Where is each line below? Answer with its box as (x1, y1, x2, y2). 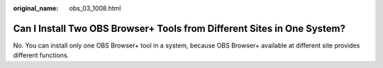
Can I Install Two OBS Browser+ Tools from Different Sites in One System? (13, 22, 346, 35)
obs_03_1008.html (69, 4, 121, 12)
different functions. (13, 51, 70, 59)
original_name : (13, 4, 59, 12)
